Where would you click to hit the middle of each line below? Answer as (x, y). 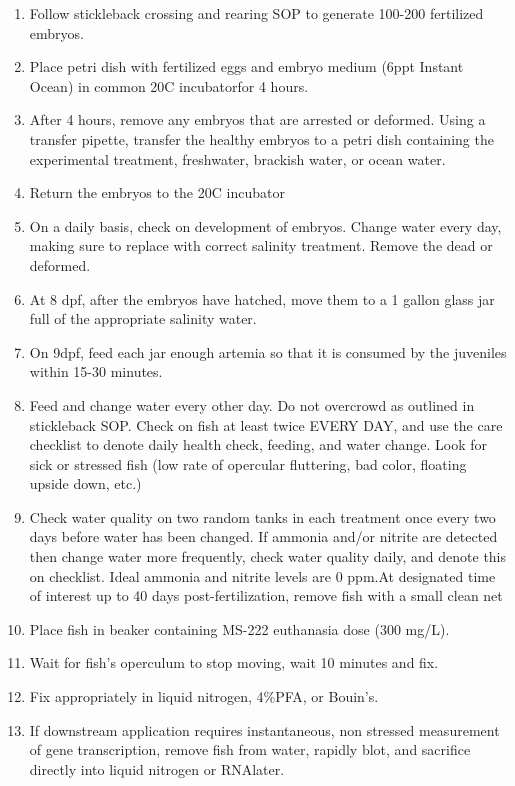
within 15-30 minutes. (96, 371)
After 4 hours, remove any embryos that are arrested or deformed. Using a (257, 119)
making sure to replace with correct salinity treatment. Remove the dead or (261, 245)
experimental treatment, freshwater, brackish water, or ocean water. (237, 158)
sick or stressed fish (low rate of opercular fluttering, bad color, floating (248, 463)
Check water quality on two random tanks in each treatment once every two (262, 516)
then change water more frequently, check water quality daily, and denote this (268, 556)
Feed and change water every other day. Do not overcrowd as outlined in (252, 404)
